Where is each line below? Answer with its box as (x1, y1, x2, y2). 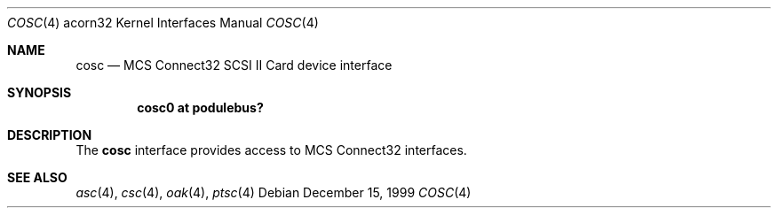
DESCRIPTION (7, 127, 92, 142)
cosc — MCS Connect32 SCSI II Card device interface (75, 58, 393, 73)
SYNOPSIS (7, 85, 72, 100)
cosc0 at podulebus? (137, 100, 264, 115)
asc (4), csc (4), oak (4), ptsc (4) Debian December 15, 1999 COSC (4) (75, 185, 472, 200)
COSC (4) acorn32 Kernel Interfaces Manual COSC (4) (7, 15, 319, 30)
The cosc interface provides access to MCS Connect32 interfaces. (75, 142, 467, 157)
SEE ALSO (7, 170, 67, 185)
